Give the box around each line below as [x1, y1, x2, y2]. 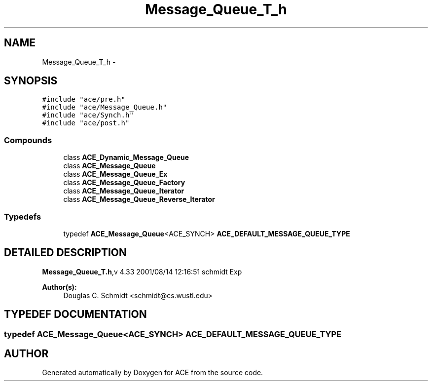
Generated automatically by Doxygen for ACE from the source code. [42, 368, 263, 377]
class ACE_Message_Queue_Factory [63, 178, 185, 187]
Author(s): [42, 282, 77, 291]
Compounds [4, 135, 52, 145]
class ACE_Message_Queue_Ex [63, 170, 168, 179]
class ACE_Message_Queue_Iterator [63, 187, 184, 195]
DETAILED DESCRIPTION [4, 246, 127, 259]
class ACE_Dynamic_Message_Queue [63, 153, 189, 162]
